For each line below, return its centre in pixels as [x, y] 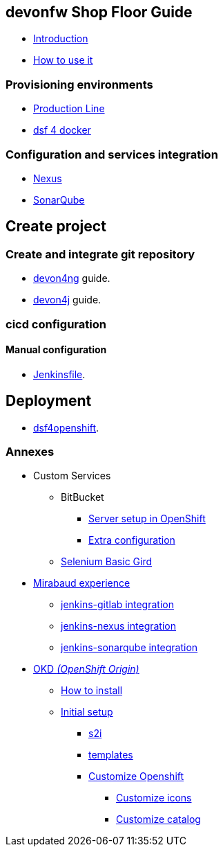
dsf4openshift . [66, 427]
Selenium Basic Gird [107, 562]
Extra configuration [132, 540]
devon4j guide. [67, 300]
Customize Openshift [136, 776]
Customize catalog [158, 819]
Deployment [49, 401]
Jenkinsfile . [59, 374]
